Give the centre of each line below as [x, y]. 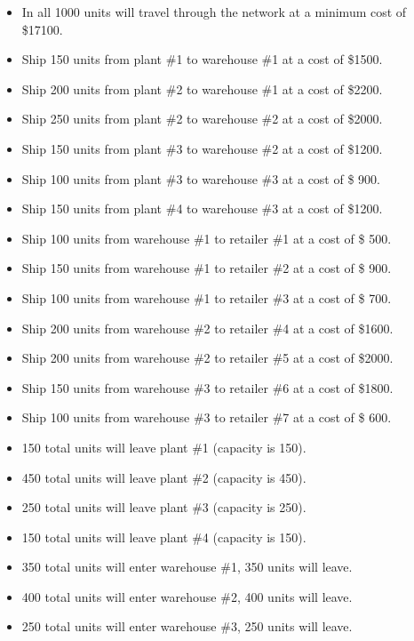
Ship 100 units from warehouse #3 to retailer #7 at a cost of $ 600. [207, 417]
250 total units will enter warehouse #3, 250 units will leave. [187, 626]
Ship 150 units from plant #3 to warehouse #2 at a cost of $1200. [202, 148]
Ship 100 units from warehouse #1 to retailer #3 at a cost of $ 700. [207, 297]
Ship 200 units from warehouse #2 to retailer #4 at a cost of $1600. [207, 328]
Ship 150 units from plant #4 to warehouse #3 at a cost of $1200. [202, 208]
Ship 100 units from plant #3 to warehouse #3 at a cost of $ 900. [201, 178]
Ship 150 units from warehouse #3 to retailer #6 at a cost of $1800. [207, 387]
